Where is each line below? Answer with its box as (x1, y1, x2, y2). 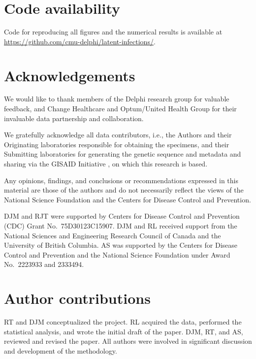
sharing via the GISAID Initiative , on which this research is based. (4, 159, 208, 168)
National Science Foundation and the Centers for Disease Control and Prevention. (4, 194, 251, 204)
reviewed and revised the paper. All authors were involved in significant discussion (4, 336, 252, 346)
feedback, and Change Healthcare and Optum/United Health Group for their (4, 103, 237, 114)
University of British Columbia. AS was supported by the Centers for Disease (4, 240, 237, 250)
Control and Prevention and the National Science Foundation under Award (4, 249, 230, 260)
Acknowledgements (4, 65, 135, 85)
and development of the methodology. (4, 345, 117, 356)
